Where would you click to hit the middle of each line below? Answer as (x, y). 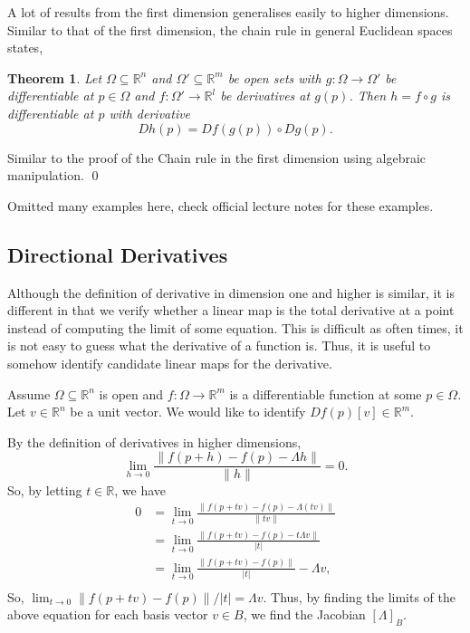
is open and (131, 393)
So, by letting (45, 490)
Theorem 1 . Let (55, 77)
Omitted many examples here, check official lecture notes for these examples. (221, 205)
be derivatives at (265, 96)
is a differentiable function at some (326, 393)
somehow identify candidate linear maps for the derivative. (170, 363)
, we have (140, 490)
